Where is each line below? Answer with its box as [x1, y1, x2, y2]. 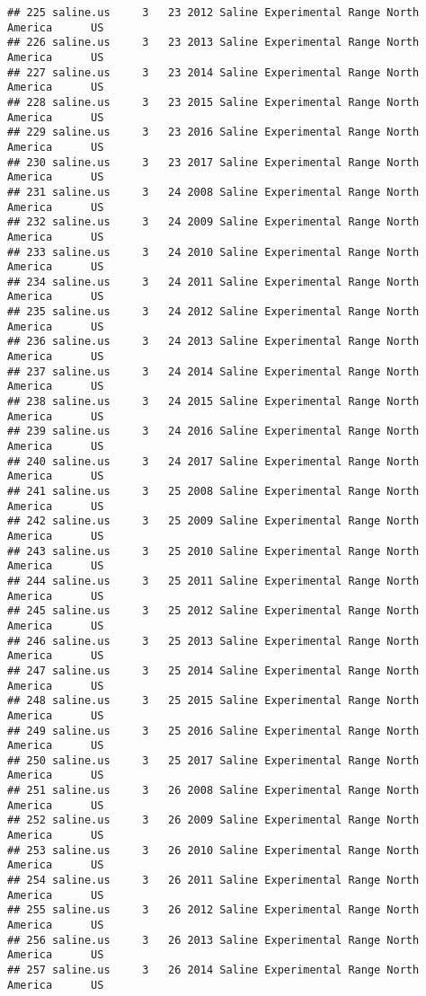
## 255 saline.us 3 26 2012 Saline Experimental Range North [7, 903, 420, 917]
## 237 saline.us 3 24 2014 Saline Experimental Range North [7, 365, 420, 378]
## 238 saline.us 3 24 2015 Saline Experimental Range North [7, 395, 420, 409]
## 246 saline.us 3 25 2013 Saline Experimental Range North [7, 634, 420, 648]
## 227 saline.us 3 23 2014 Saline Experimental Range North [7, 66, 420, 79]
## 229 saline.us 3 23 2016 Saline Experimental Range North [7, 126, 420, 139]
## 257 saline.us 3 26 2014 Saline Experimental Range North [7, 964, 420, 976]
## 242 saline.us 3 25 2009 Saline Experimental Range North [7, 515, 420, 528]
